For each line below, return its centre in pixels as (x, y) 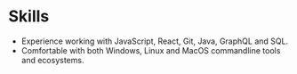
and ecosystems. (52, 60)
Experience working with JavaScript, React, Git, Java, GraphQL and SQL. (155, 41)
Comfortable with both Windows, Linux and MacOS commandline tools (151, 50)
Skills (29, 16)
